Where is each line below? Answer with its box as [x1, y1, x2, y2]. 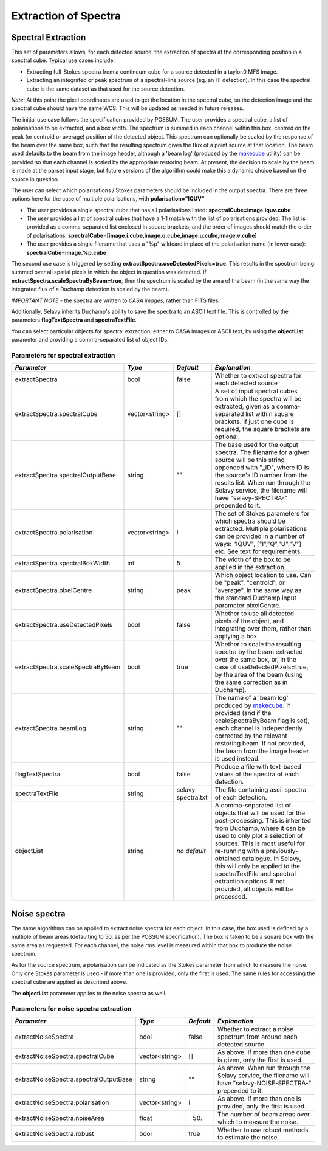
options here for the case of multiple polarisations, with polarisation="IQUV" [11, 195, 205, 202]
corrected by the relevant [214, 731, 288, 740]
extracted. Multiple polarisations [214, 525, 307, 533]
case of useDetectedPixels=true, [214, 663, 309, 671]
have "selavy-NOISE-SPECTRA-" [217, 1079, 312, 1087]
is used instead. [214, 755, 261, 763]
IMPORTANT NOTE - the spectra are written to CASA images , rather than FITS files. [11, 297, 220, 304]
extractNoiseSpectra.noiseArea [15, 1113, 104, 1122]
